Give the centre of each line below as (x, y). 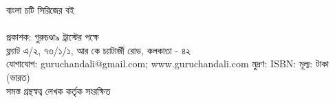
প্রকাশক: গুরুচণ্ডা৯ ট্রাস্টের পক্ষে (53, 37)
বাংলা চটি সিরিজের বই (40, 10)
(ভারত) (18, 77)
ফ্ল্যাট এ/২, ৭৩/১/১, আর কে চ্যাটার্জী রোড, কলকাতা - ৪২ (99, 50)
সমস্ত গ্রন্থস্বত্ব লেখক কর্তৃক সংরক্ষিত (58, 90)
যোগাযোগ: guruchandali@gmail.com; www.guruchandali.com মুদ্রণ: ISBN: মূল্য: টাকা (167, 64)
